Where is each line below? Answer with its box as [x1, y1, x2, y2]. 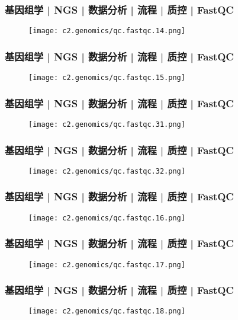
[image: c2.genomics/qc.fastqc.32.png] [28, 167, 185, 175]
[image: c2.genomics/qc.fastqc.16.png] [28, 213, 185, 222]
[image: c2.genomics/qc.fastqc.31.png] [28, 120, 185, 129]
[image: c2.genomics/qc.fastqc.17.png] [28, 260, 185, 269]
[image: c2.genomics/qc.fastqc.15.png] [28, 73, 185, 82]
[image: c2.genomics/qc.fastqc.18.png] [28, 307, 185, 316]
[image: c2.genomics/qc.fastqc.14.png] [28, 27, 185, 36]
